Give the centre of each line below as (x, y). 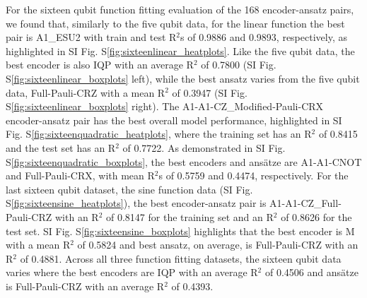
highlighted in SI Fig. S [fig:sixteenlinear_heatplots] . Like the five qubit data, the (180, 50)
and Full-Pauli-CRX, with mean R (80, 175)
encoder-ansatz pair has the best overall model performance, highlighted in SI (174, 120)
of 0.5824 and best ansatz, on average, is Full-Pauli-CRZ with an (218, 245)
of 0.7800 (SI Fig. (239, 65)
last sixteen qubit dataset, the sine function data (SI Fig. (129, 189)
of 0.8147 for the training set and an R (190, 216)
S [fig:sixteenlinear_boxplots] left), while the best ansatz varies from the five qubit (183, 78)
